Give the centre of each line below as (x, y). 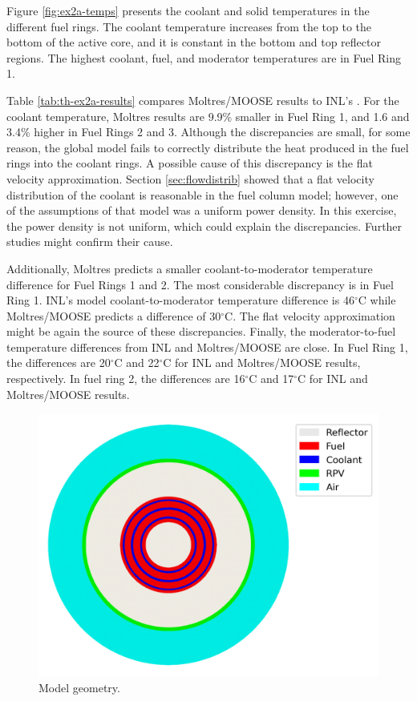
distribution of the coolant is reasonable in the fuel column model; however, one (202, 194)
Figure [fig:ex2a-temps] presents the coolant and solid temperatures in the (188, 10)
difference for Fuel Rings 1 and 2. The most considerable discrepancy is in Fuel (200, 284)
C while (377, 300)
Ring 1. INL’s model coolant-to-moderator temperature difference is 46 (180, 300)
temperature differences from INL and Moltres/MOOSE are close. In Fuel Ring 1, (207, 346)
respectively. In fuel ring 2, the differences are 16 (126, 379)
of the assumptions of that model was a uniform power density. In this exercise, (202, 210)
